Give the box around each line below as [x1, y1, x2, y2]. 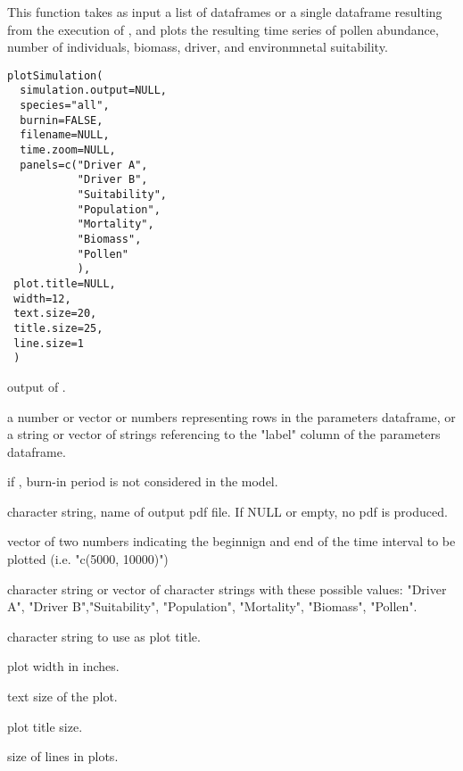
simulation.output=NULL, [20, 84, 167, 97]
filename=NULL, [20, 128, 110, 142]
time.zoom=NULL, [20, 144, 116, 157]
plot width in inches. [7, 657, 120, 676]
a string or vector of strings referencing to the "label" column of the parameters [7, 425, 441, 444]
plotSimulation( [7, 69, 103, 82]
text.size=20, [13, 307, 97, 320]
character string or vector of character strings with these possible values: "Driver [7, 579, 447, 598]
